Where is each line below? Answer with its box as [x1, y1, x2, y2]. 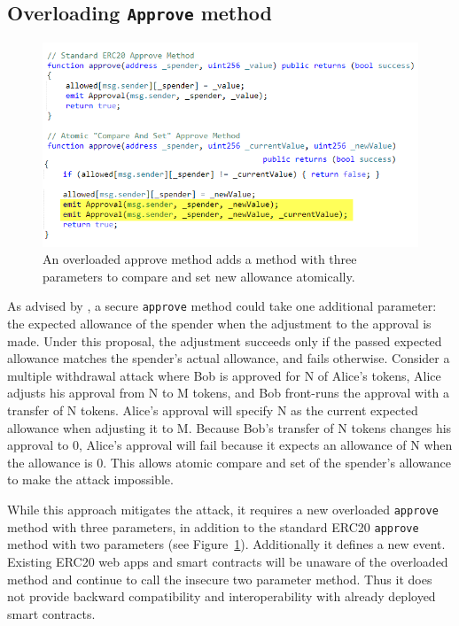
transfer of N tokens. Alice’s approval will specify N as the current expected [7, 401, 418, 420]
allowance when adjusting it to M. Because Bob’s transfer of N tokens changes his [7, 418, 452, 437]
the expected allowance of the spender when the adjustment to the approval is [7, 314, 432, 333]
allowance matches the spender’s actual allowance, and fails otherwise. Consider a [7, 349, 450, 367]
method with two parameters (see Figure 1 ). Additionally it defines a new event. [7, 535, 446, 553]
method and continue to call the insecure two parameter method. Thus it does [7, 569, 432, 588]
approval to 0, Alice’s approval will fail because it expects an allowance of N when [7, 436, 453, 454]
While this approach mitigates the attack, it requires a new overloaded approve [7, 500, 439, 519]
